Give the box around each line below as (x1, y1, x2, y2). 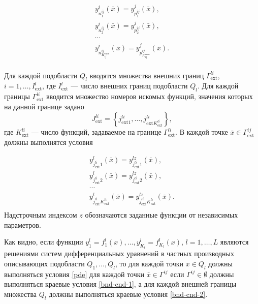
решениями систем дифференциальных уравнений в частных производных (4, 248, 235, 259)
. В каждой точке (175, 127, 228, 137)
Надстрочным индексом (4, 209, 77, 220)
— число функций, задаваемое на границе (31, 127, 162, 137)
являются (220, 236, 249, 247)
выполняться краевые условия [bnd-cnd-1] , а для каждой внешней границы (4, 279, 237, 289)
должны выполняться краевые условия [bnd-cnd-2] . (49, 289, 208, 299)
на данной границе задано (4, 101, 84, 111)
